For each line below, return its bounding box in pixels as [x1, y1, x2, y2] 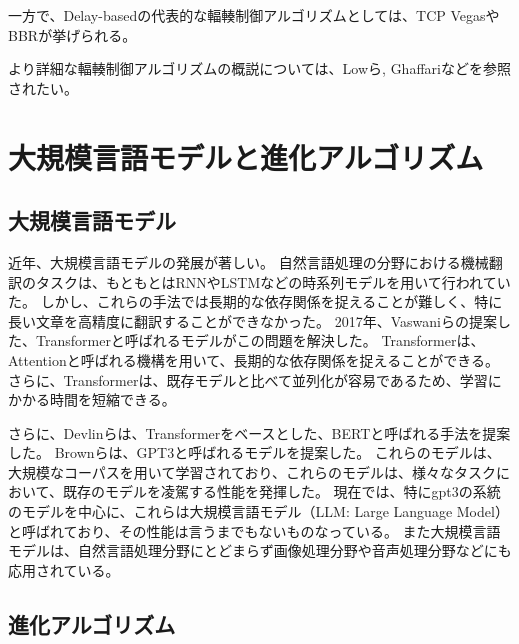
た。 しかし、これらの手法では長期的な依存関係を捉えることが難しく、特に [8, 291, 503, 312]
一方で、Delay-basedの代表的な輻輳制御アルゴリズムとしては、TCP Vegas [8, 5, 486, 25]
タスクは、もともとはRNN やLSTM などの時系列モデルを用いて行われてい [35, 271, 511, 292]
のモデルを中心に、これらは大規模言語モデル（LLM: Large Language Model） [8, 501, 509, 522]
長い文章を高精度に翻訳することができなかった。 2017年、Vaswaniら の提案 [8, 310, 497, 331]
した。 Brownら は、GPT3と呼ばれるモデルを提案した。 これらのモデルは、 [8, 442, 501, 463]
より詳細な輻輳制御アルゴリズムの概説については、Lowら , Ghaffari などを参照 [8, 58, 511, 79]
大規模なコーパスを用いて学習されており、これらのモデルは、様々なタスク [8, 461, 497, 482]
